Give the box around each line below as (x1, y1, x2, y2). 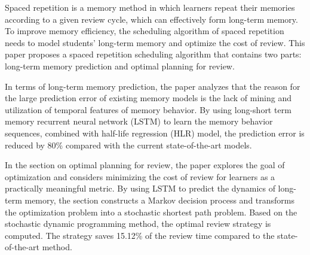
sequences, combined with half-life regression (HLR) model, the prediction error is (5, 126, 305, 139)
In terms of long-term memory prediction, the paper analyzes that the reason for (5, 80, 300, 92)
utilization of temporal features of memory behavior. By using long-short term (5, 103, 291, 116)
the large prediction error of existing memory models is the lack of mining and (5, 92, 291, 104)
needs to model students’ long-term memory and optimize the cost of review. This (5, 36, 305, 48)
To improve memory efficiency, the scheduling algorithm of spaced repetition (5, 25, 284, 37)
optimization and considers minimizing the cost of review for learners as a (5, 170, 275, 183)
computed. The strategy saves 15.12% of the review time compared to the (5, 229, 275, 241)
